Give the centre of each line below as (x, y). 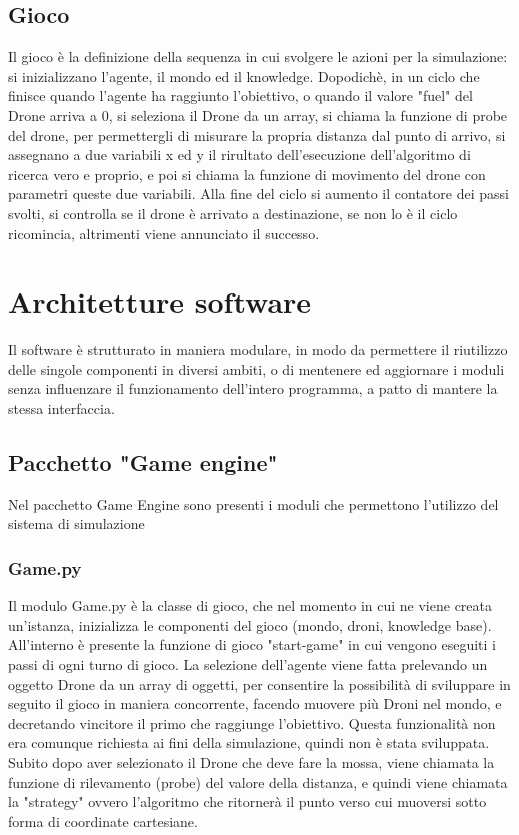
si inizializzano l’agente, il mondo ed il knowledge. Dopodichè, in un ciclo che (244, 75)
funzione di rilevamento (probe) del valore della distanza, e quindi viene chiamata (258, 781)
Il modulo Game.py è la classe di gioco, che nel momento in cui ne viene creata (250, 605)
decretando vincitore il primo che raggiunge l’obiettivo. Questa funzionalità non (252, 722)
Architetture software (160, 301)
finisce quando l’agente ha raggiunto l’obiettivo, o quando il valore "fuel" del (240, 95)
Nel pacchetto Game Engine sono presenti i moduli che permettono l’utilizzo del (253, 503)
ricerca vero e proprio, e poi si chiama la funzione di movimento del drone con (247, 173)
